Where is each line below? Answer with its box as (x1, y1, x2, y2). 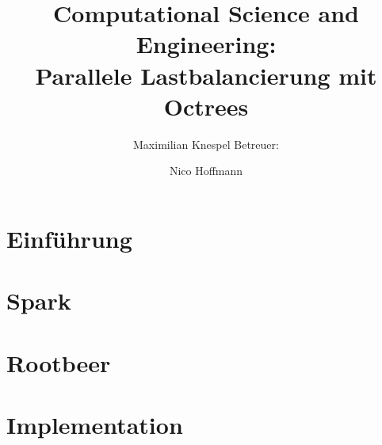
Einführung (6, 222, 132, 254)
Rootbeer (6, 346, 111, 378)
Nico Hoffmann (169, 162, 243, 179)
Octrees (163, 89, 249, 122)
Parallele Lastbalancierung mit (35, 59, 377, 91)
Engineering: (136, 28, 277, 60)
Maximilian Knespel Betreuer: (133, 135, 279, 152)
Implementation (6, 409, 183, 440)
